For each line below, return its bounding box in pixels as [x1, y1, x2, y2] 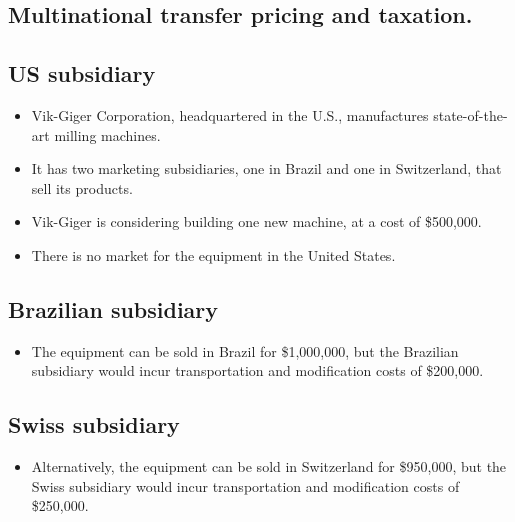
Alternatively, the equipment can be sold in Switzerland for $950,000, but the [31, 456, 507, 477]
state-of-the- [433, 104, 508, 125]
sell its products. [31, 177, 133, 198]
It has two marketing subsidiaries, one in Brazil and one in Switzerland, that [31, 158, 502, 179]
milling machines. [54, 124, 161, 145]
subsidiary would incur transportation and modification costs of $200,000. [31, 360, 484, 381]
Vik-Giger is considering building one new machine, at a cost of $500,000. [31, 211, 482, 232]
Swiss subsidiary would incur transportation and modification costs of [31, 475, 460, 496]
